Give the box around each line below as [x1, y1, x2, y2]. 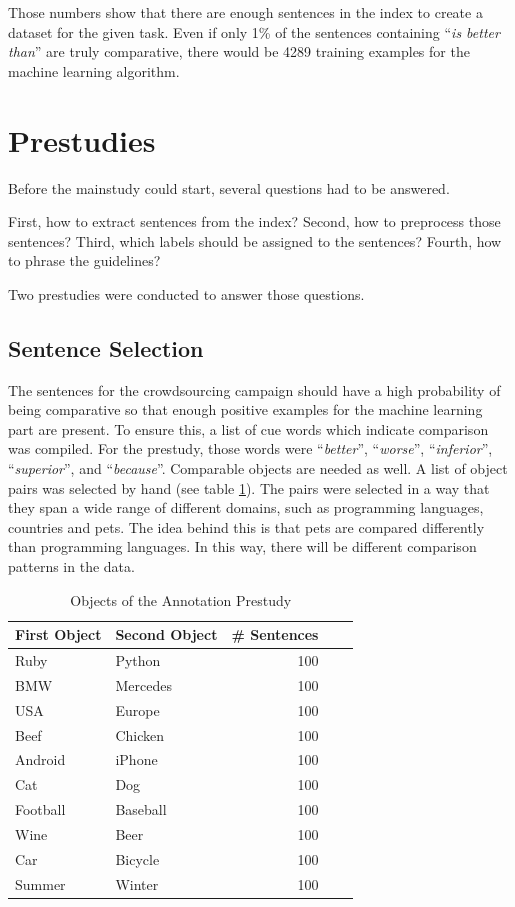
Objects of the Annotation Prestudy [70, 589, 292, 610]
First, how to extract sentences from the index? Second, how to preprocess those [8, 211, 501, 232]
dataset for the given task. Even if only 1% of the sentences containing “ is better [8, 21, 500, 42]
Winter [115, 873, 159, 894]
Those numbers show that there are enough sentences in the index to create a [8, 2, 483, 22]
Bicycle [115, 848, 160, 869]
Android [15, 749, 66, 770]
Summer [15, 873, 66, 894]
